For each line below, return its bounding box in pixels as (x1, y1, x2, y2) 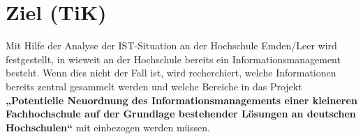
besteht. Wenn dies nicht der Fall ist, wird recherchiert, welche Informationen (6, 65, 336, 80)
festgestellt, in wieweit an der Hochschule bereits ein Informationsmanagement (6, 51, 341, 66)
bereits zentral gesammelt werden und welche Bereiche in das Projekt (6, 79, 302, 93)
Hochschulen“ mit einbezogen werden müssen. (6, 120, 210, 134)
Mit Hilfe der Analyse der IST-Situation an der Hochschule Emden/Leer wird (6, 38, 337, 53)
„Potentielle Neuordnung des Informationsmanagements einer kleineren (6, 92, 357, 107)
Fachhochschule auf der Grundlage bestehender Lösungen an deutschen (6, 106, 356, 121)
